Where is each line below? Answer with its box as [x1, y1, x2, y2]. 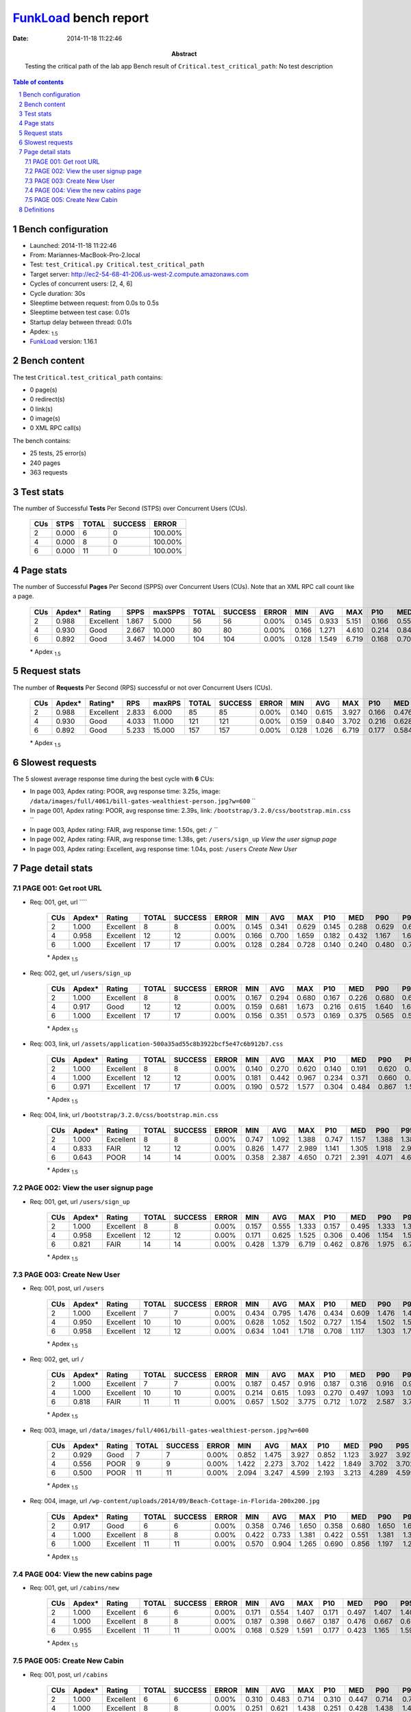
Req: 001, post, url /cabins [29, 1670, 108, 1678]
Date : [12, 34, 29, 42]
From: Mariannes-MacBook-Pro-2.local [29, 251, 140, 260]
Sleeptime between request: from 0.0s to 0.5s [29, 299, 159, 307]
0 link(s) [29, 405, 53, 413]
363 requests [29, 468, 68, 477]
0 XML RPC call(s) [29, 424, 82, 432]
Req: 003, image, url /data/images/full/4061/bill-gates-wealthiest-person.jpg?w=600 [29, 1426, 309, 1434]
